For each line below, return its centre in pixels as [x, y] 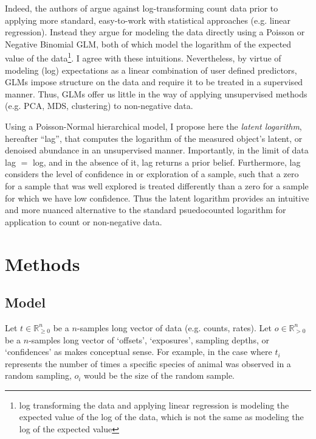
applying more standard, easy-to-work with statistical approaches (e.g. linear [148, 20]
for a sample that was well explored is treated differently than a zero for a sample [157, 185]
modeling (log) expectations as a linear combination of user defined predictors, [151, 70]
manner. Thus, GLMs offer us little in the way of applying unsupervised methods [156, 93]
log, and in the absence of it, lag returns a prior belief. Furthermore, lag [167, 162]
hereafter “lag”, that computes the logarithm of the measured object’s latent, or [154, 138]
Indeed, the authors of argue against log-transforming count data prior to [142, 8]
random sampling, [38, 375]
